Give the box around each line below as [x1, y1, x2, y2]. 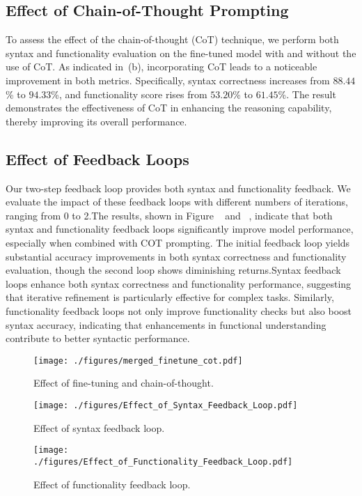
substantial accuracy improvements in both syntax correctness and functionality [6, 249, 347, 263]
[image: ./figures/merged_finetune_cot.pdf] [33, 355, 243, 366]
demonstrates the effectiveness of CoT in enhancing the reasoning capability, [6, 100, 332, 115]
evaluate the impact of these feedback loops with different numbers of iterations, [6, 194, 348, 209]
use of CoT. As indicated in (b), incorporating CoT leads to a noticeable [6, 59, 317, 74]
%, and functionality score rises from [51, 86, 207, 101]
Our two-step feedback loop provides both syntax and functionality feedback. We [6, 180, 351, 195]
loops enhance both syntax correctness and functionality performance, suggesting [6, 276, 352, 290]
